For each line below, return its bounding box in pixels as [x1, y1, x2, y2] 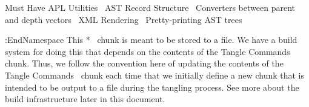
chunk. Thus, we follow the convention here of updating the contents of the [5, 57, 284, 70]
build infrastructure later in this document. [5, 92, 165, 105]
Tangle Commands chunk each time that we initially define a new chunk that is [5, 68, 305, 81]
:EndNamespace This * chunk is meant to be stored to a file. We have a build [5, 33, 297, 46]
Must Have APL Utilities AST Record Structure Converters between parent [5, 1, 295, 13]
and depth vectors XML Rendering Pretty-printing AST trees [5, 13, 242, 25]
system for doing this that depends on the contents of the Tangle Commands [5, 45, 290, 57]
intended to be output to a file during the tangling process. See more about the [5, 80, 299, 93]
